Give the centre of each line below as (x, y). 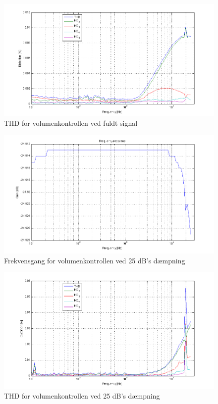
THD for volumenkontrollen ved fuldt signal (71, 123)
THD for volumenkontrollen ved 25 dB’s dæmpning (82, 396)
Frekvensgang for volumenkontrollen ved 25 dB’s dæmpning (95, 260)
